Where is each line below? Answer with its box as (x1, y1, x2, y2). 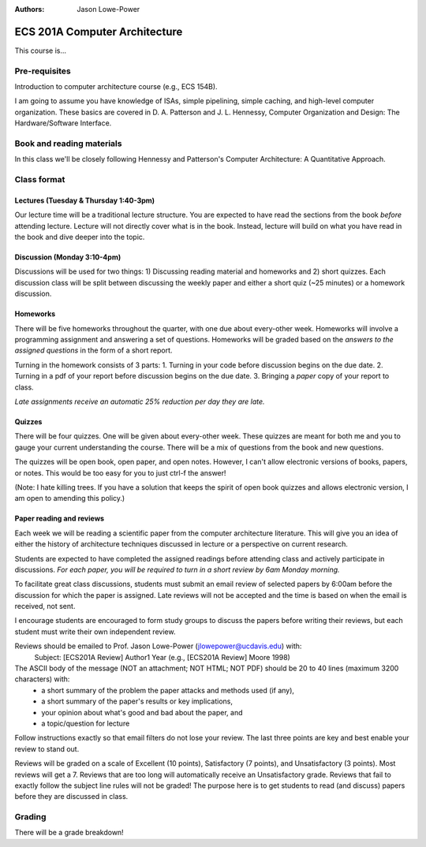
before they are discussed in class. (14, 792, 129, 801)
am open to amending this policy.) (14, 494, 125, 503)
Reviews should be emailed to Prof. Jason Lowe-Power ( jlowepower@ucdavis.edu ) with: (14, 641, 302, 651)
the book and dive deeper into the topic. (14, 233, 145, 242)
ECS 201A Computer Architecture (14, 24, 183, 39)
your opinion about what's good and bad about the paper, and (41, 707, 243, 717)
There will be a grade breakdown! (14, 828, 124, 838)
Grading (14, 812, 47, 823)
